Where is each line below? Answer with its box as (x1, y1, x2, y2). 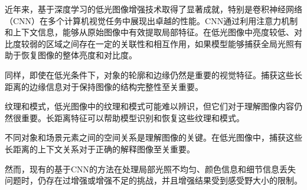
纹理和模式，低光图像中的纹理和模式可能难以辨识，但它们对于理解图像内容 (5, 100, 294, 112)
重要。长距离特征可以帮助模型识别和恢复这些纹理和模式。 (21, 111, 244, 124)
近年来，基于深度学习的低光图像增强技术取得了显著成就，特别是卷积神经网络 (5, 3, 302, 15)
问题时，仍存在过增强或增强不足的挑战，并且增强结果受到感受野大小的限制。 (5, 174, 302, 186)
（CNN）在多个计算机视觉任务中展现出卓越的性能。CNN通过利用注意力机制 (5, 14, 298, 26)
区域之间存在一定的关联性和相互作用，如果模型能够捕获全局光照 (45, 37, 294, 49)
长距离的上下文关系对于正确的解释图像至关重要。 (5, 142, 195, 155)
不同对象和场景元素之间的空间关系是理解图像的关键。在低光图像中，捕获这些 (5, 131, 302, 144)
